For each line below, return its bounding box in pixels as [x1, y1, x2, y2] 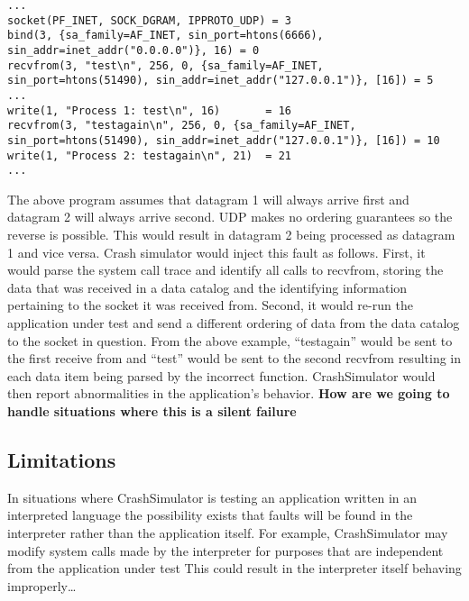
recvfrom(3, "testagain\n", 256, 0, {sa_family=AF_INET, [7, 119, 356, 132]
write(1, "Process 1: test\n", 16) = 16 [7, 104, 291, 117]
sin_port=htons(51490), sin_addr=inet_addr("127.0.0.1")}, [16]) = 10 [7, 133, 440, 147]
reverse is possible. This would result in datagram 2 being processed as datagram [7, 225, 455, 244]
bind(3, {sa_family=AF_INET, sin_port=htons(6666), [7, 29, 324, 42]
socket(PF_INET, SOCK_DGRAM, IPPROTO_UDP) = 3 [7, 14, 291, 27]
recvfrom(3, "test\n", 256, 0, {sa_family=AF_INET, [7, 59, 324, 72]
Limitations [7, 445, 116, 473]
